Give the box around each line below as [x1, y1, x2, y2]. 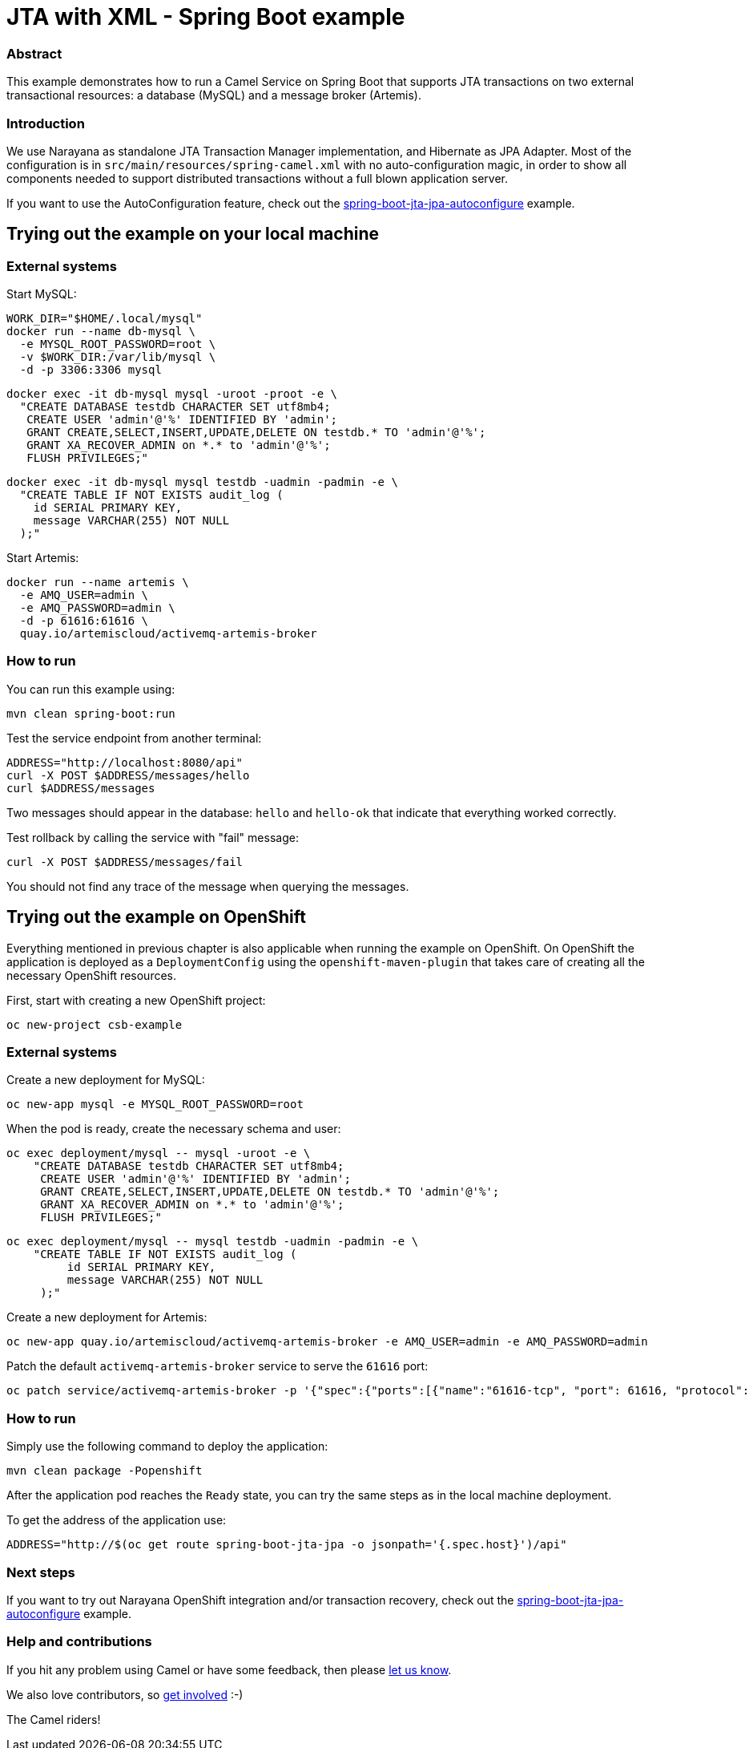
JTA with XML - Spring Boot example [6, 3, 405, 30]
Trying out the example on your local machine [6, 224, 379, 245]
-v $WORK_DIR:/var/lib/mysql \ [19, 350, 216, 364]
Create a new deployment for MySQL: [6, 1073, 205, 1087]
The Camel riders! [6, 1712, 101, 1726]
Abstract [6, 45, 62, 62]
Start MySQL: [6, 287, 77, 301]
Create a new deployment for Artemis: [6, 1310, 207, 1325]
